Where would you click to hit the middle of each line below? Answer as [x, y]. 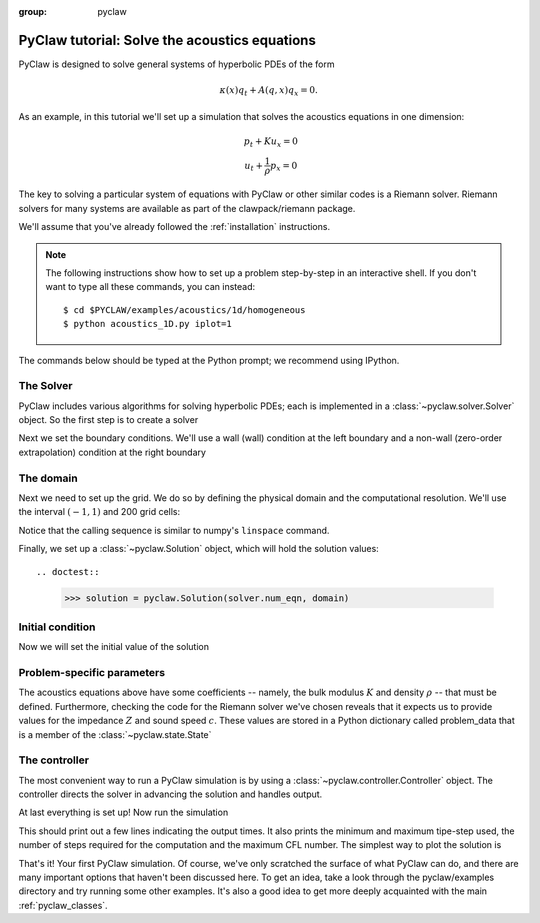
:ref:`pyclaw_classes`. [63, 905]
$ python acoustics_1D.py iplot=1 [147, 324]
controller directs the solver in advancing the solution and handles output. [170, 794]
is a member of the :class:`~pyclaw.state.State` [115, 734]
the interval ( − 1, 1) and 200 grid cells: [99, 512]
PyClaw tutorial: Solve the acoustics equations [167, 40]
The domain [48, 478]
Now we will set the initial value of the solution [114, 647]
